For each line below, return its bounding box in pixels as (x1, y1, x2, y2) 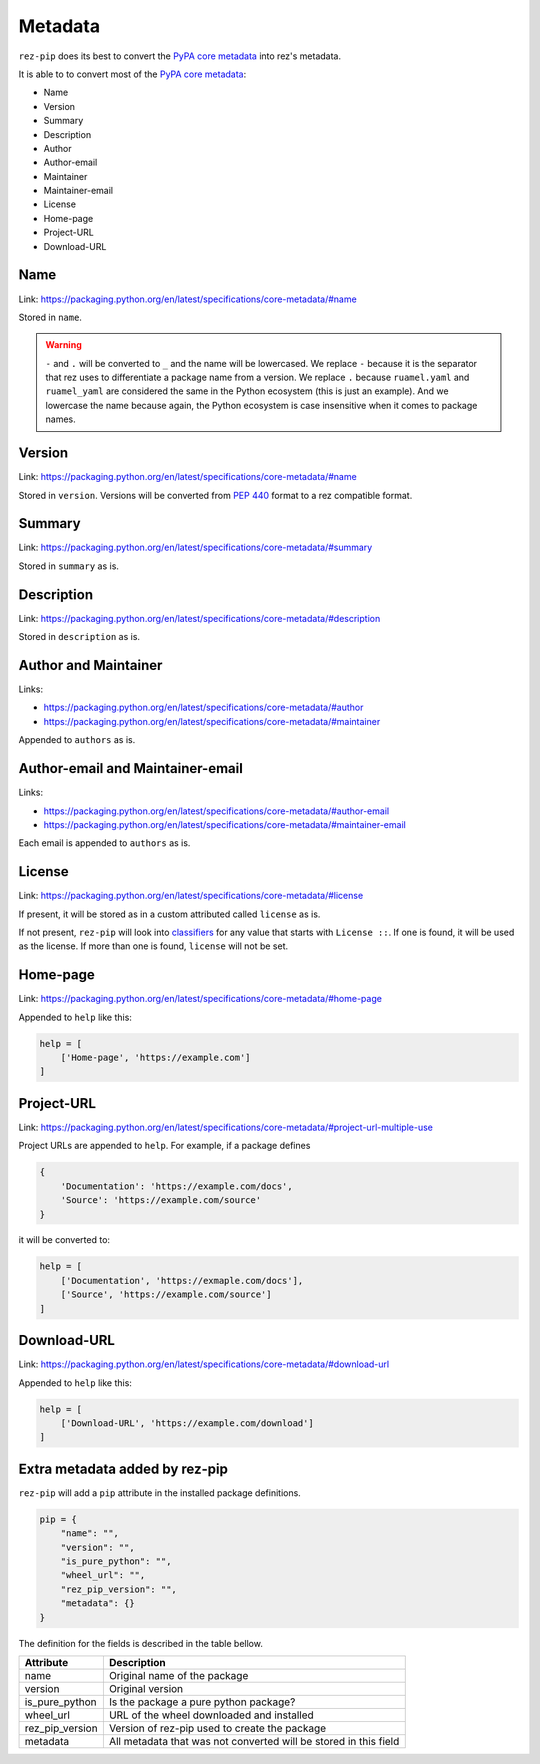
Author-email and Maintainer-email (18, 760, 244, 777)
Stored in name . (18, 311, 82, 323)
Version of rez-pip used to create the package (108, 1721, 327, 1735)
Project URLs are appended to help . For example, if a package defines (18, 1140, 311, 1152)
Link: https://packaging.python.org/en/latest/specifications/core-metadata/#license (18, 890, 364, 902)
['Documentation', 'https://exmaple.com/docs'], (60, 1275, 304, 1286)
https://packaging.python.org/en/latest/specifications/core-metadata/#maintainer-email (43, 818, 407, 830)
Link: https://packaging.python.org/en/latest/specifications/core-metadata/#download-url (18, 1358, 390, 1370)
